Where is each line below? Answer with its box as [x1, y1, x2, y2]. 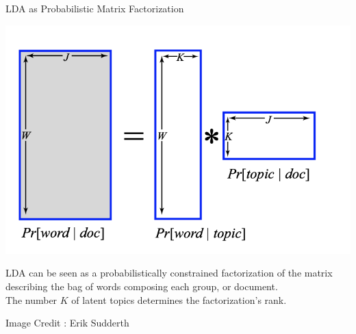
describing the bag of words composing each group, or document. [5, 279, 278, 294]
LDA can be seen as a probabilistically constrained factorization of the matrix [5, 266, 333, 280]
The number [5, 292, 58, 307]
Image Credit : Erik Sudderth [5, 316, 129, 330]
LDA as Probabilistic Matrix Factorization [5, 1, 184, 15]
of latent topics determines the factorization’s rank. [71, 292, 287, 307]
